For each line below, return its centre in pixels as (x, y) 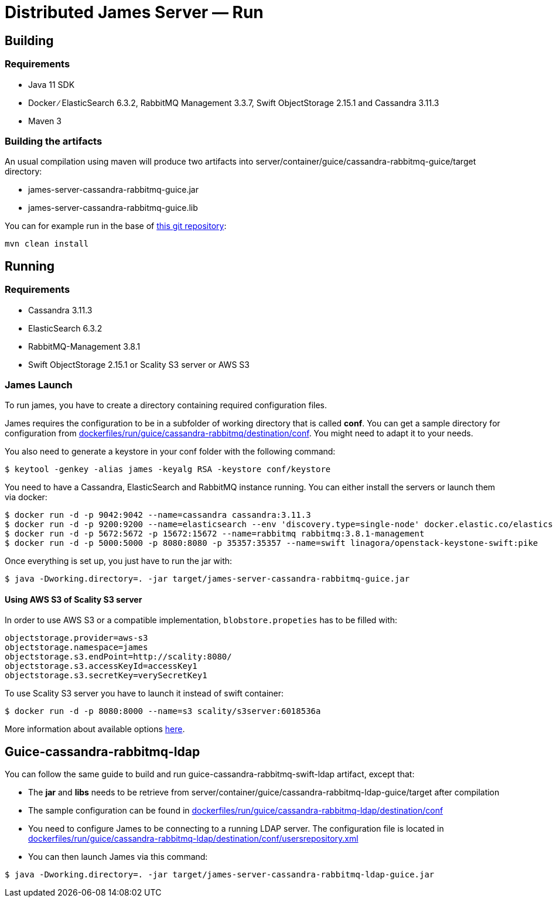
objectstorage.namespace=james (76, 648)
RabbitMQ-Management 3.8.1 (84, 346)
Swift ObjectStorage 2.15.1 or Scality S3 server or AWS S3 (139, 364)
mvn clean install (47, 244)
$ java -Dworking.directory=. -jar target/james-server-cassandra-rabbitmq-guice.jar (207, 579)
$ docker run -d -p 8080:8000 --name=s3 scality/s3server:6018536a (163, 711)
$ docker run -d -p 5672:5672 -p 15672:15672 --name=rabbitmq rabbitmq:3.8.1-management (215, 534)
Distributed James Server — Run (134, 12)
